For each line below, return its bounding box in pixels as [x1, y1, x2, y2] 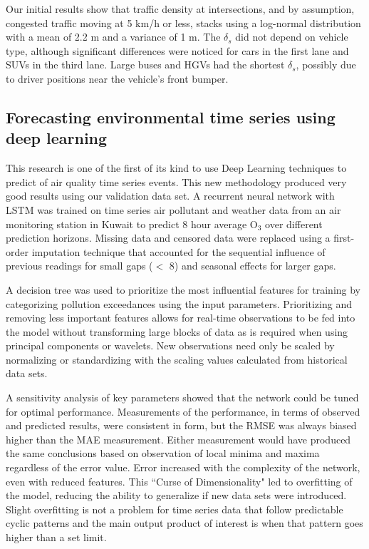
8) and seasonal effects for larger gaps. [169, 258, 336, 273]
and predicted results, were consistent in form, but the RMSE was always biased [6, 418, 357, 433]
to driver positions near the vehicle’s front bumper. [6, 71, 229, 86]
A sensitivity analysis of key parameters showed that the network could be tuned [6, 390, 359, 405]
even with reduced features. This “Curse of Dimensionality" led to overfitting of [6, 473, 353, 488]
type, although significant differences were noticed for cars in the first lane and [6, 43, 349, 58]
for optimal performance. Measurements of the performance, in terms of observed [6, 404, 360, 419]
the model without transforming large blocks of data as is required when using [6, 324, 348, 339]
